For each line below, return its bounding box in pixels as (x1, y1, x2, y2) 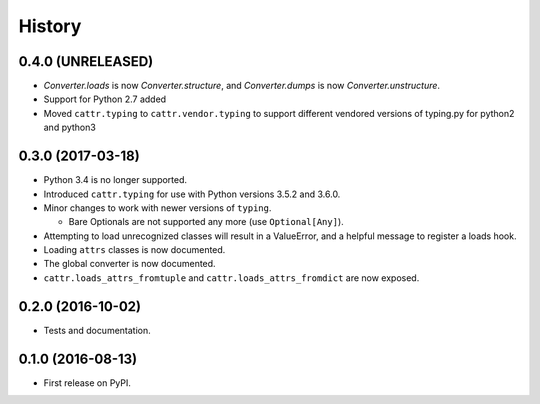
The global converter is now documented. (43, 258, 216, 270)
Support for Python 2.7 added (43, 93, 167, 105)
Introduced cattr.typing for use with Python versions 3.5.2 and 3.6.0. (43, 188, 341, 200)
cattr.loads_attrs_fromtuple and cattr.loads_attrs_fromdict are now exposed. (43, 271, 420, 284)
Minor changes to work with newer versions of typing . (43, 201, 272, 214)
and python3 (43, 121, 97, 134)
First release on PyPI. (43, 376, 132, 389)
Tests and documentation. (43, 324, 152, 336)
